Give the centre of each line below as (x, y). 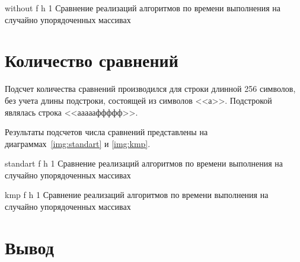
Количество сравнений (92, 60)
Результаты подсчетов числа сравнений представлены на (106, 132)
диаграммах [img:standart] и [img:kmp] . (78, 143)
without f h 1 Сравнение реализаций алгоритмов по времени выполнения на (143, 8)
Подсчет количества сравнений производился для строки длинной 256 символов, (150, 89)
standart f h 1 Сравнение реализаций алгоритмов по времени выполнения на (144, 163)
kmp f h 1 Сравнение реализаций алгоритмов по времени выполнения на (137, 195)
